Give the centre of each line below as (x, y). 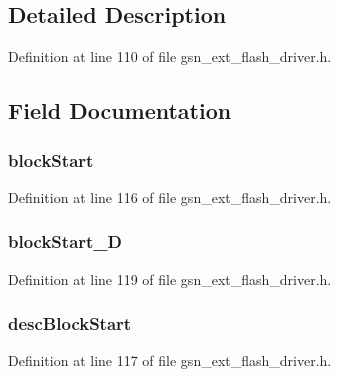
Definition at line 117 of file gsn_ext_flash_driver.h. (170, 360)
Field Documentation (120, 110)
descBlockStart (70, 323)
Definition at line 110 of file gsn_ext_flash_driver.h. (170, 56)
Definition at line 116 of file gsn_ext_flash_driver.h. (170, 196)
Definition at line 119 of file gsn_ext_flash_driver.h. (170, 278)
